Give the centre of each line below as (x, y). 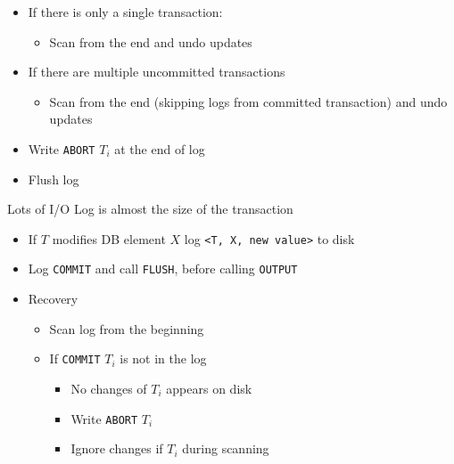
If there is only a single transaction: (125, 12)
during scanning (226, 448)
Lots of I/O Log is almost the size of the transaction (150, 209)
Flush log (54, 179)
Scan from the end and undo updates (151, 41)
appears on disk (209, 388)
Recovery (53, 299)
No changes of (109, 388)
